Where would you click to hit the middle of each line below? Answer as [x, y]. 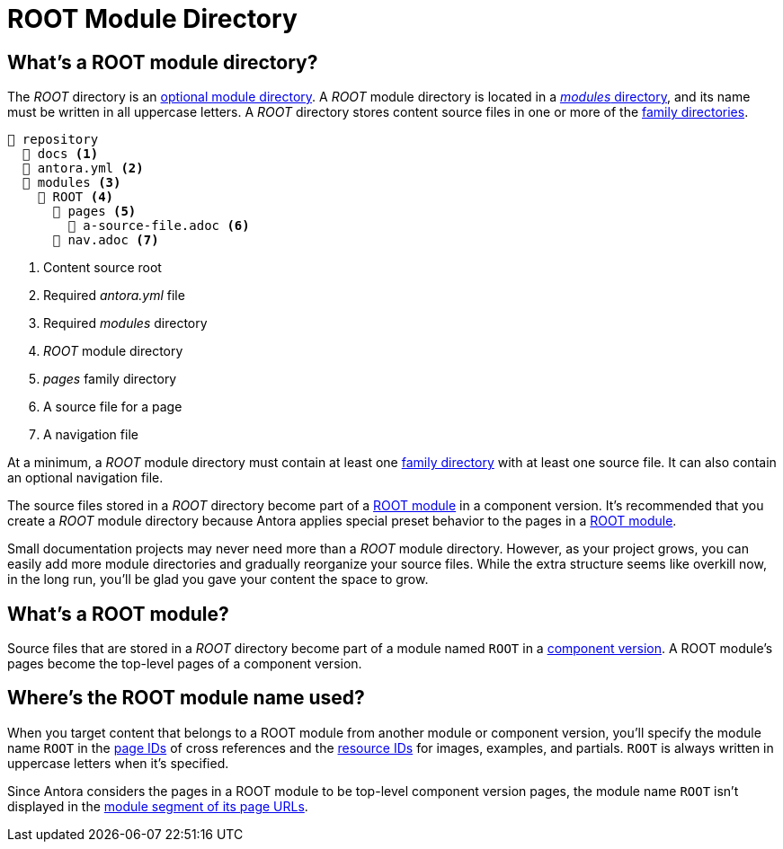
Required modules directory [125, 323]
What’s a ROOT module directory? [163, 62]
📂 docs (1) [60, 154]
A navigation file [91, 435]
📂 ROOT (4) [76, 197]
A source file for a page [113, 407]
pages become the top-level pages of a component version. [185, 664]
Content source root [102, 268]
